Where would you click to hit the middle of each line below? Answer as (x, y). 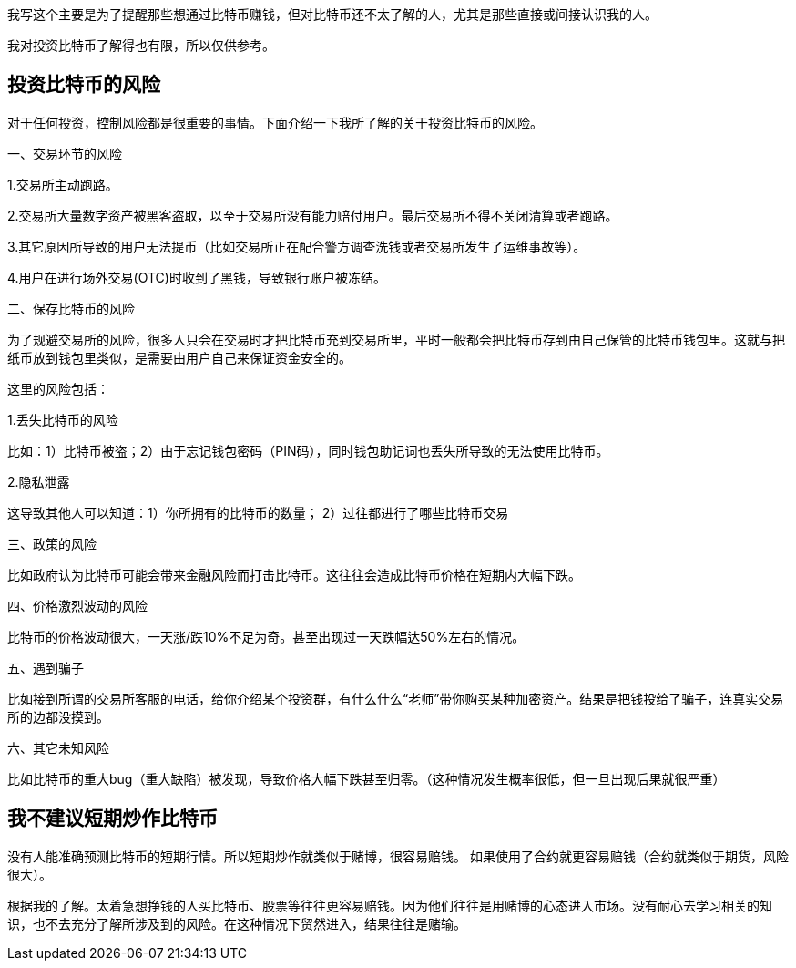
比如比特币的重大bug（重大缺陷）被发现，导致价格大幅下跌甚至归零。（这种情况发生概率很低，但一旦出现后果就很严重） (367, 778)
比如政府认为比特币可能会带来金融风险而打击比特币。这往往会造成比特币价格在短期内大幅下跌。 (294, 574)
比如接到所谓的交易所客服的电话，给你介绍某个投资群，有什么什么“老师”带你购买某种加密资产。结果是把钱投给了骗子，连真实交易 (396, 698)
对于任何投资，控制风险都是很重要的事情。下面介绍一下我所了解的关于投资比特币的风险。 (275, 122)
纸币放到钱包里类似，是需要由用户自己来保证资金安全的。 (179, 357)
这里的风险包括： (58, 388)
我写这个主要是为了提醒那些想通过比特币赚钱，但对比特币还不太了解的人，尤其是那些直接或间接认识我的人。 (332, 14)
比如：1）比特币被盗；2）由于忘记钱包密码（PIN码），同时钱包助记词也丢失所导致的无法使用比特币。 (308, 450)
